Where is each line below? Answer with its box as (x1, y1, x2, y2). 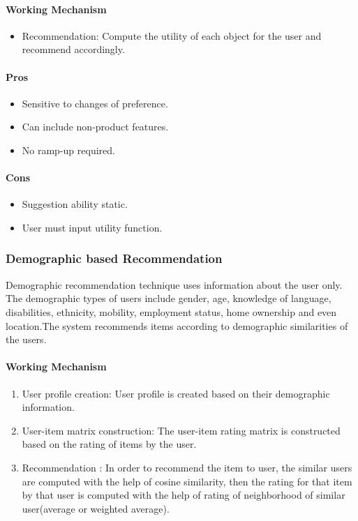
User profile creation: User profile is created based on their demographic (22, 386, 330, 400)
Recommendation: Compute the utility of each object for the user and (22, 28, 322, 43)
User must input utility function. (22, 220, 163, 234)
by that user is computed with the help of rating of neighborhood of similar (22, 488, 345, 502)
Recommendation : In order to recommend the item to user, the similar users (22, 460, 352, 474)
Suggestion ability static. (22, 197, 128, 211)
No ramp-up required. (22, 142, 115, 157)
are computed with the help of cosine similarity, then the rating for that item (22, 474, 352, 488)
